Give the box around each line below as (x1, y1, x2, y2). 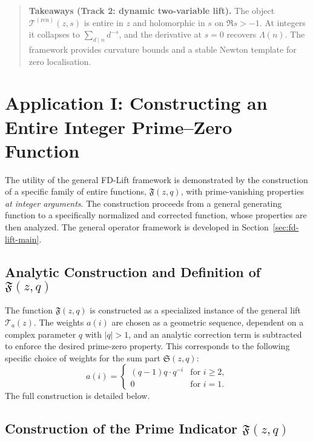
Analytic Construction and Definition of (5, 262, 261, 281)
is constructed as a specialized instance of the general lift (90, 304, 301, 316)
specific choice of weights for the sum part (5, 351, 160, 364)
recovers (226, 28, 257, 41)
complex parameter (5, 327, 76, 340)
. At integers (259, 16, 306, 28)
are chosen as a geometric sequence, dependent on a (111, 316, 304, 329)
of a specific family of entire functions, (5, 185, 147, 198)
